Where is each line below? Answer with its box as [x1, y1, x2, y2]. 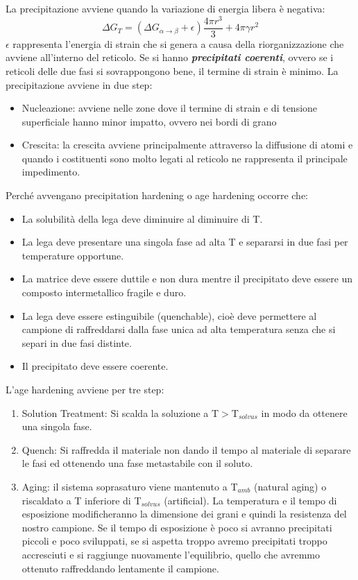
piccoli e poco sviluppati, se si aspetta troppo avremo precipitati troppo [22, 534, 327, 548]
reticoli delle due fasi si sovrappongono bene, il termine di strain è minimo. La [6, 63, 339, 78]
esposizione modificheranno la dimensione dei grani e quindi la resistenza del [22, 506, 347, 521]
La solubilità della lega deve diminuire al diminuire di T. [22, 211, 263, 225]
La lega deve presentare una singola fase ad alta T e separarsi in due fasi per [22, 234, 348, 249]
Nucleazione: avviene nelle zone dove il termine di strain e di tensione [22, 101, 318, 115]
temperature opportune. [22, 248, 124, 262]
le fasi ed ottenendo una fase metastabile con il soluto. [22, 456, 253, 470]
